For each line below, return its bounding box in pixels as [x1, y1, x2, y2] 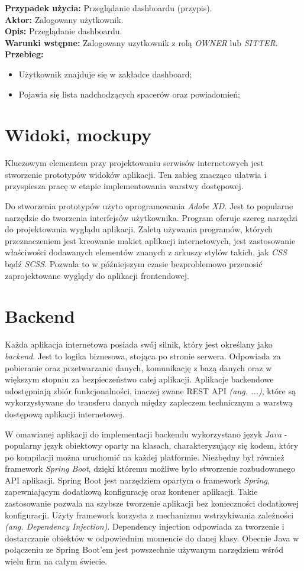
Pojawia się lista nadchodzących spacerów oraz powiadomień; [18, 87, 241, 100]
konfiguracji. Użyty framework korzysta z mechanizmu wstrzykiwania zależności [5, 508, 294, 521]
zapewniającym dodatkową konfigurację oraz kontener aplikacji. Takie [5, 485, 258, 498]
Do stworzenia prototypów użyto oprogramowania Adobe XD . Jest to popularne [5, 200, 293, 212]
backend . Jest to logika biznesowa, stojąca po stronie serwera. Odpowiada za [5, 349, 281, 362]
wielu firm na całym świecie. [5, 555, 108, 567]
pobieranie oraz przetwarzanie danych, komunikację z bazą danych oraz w [5, 361, 272, 374]
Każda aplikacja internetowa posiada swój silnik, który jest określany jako [5, 338, 273, 351]
